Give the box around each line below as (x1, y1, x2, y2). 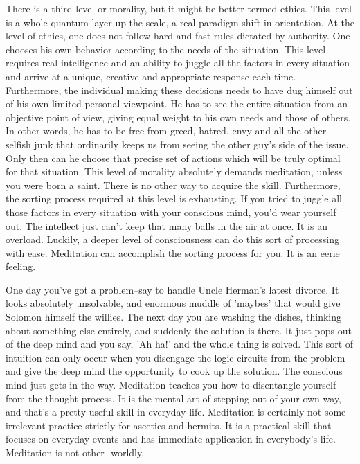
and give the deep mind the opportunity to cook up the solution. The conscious (6, 364, 343, 378)
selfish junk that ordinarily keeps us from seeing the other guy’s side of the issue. (6, 136, 349, 151)
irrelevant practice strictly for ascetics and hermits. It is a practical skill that (6, 418, 332, 432)
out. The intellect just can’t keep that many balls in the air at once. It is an (6, 218, 327, 233)
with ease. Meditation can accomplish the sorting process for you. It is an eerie (6, 245, 340, 260)
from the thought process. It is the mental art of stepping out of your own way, (6, 391, 342, 405)
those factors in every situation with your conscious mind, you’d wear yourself (6, 204, 336, 219)
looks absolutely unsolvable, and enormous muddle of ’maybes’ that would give (6, 296, 341, 310)
